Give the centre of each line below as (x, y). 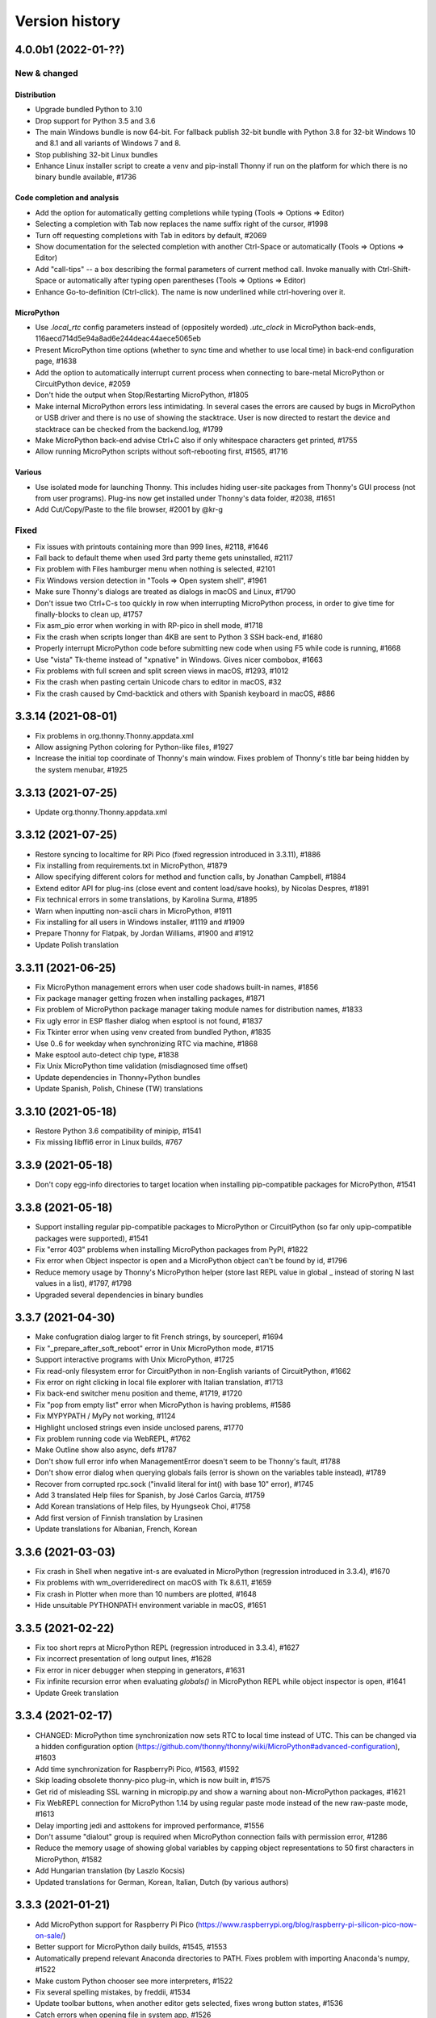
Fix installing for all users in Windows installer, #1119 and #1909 (140, 922)
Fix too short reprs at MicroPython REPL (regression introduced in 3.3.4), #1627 (168, 1647)
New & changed (46, 73)
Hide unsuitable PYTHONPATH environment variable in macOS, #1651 (151, 1606)
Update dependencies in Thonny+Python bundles (118, 1077)
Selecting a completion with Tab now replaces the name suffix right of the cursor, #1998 (182, 224)
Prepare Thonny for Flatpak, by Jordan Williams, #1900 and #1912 (145, 933)
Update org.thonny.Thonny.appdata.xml (101, 812)
